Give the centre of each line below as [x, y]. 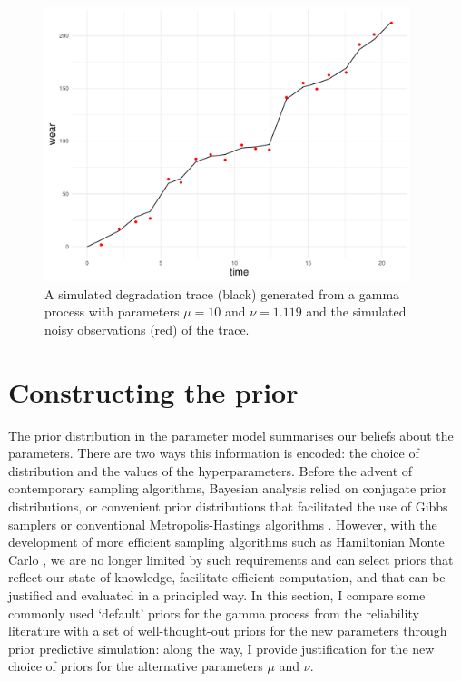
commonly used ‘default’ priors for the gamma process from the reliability [214, 613]
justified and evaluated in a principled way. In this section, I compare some [217, 594]
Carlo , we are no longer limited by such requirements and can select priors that [231, 559]
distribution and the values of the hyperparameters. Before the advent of [211, 470]
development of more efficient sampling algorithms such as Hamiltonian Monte [226, 542]
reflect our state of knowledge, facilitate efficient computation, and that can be [227, 577]
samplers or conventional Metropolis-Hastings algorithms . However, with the [223, 524]
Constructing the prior [153, 391]
